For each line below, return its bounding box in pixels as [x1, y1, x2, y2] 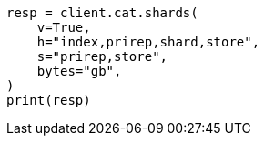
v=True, [36, 20, 91, 35]
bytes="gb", [36, 64, 122, 78]
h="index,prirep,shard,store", [36, 35, 260, 49]
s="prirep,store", [36, 49, 168, 64]
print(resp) [6, 93, 91, 107]
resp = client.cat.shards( [6, 5, 198, 20]
